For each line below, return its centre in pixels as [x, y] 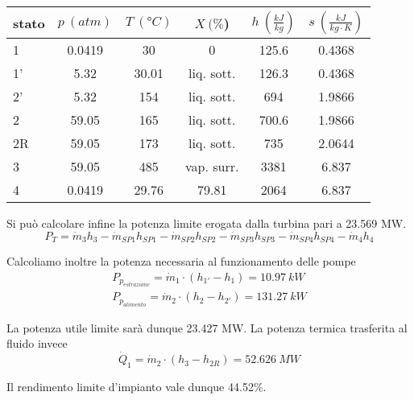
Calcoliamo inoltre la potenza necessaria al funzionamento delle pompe [181, 261]
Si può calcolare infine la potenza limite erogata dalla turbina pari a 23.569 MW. [207, 223]
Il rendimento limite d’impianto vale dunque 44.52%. [137, 386]
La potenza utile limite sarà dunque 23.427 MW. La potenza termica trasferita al [207, 327]
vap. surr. [212, 166]
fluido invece [37, 343]
